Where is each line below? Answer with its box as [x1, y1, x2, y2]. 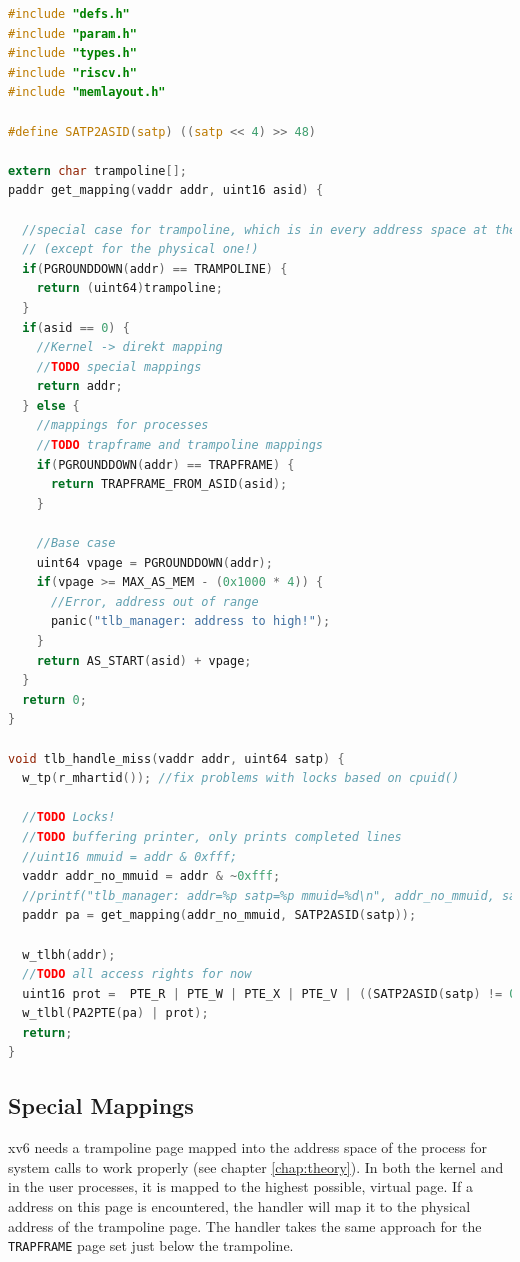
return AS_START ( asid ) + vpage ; [36, 653, 252, 668]
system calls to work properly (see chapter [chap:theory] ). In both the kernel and [8, 1156, 504, 1177]
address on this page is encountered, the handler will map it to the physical [8, 1196, 471, 1217]
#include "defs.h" [8, 7, 130, 21]
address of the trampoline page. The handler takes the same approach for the [8, 1215, 482, 1236]
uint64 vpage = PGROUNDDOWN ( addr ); [36, 555, 273, 570]
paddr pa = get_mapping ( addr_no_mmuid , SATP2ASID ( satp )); [22, 908, 417, 923]
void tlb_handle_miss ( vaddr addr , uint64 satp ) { [8, 751, 345, 766]
